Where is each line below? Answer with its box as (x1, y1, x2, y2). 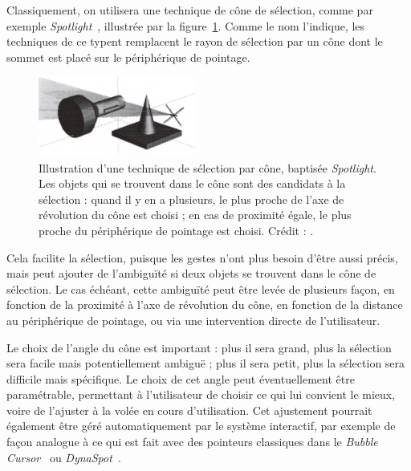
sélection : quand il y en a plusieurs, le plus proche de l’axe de (39, 190, 344, 207)
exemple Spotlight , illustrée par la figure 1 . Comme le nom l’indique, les (6, 17, 365, 34)
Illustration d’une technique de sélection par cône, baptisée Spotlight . (39, 159, 376, 176)
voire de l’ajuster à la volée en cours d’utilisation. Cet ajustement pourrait (6, 401, 372, 418)
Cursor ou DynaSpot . (6, 449, 121, 465)
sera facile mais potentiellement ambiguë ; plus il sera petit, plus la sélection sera (6, 355, 405, 372)
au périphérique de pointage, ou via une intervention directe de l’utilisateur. (6, 311, 380, 328)
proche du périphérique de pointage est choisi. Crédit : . (39, 221, 314, 238)
